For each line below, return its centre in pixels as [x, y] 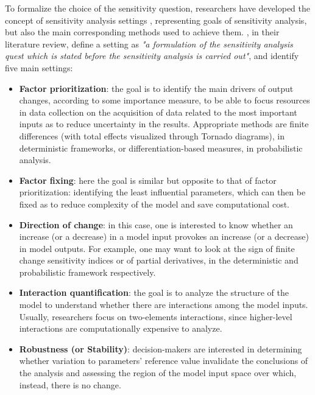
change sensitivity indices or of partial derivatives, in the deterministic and [159, 260]
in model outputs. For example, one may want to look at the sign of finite [157, 248]
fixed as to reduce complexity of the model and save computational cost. [154, 204]
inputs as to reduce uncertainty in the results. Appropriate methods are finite [164, 124]
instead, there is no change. [70, 384]
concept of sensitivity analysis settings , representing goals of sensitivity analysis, [156, 20]
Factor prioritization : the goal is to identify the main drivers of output [156, 88]
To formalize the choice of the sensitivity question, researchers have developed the [157, 8]
